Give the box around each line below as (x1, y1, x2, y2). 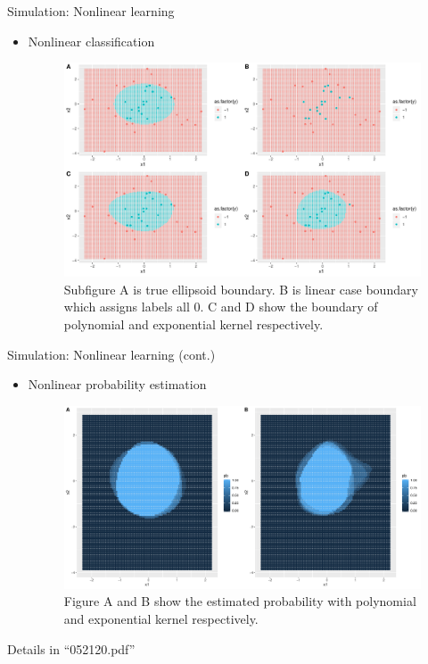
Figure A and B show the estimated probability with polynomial (63, 592, 416, 610)
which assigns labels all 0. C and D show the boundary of (63, 297, 378, 316)
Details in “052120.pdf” (7, 639, 136, 658)
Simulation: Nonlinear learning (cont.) (7, 344, 216, 363)
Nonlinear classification (28, 31, 155, 50)
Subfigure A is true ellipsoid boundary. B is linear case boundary (63, 279, 418, 298)
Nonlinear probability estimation (28, 375, 207, 394)
